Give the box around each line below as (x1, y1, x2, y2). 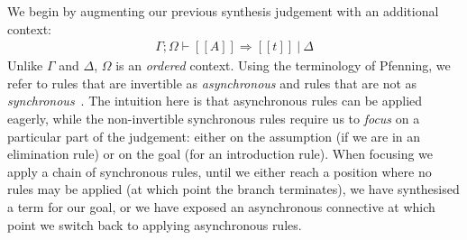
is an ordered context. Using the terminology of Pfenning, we (115, 56, 451, 75)
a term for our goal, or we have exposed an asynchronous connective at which (7, 197, 435, 216)
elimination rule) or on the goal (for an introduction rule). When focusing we (7, 144, 434, 163)
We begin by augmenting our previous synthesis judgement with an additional (7, 2, 439, 20)
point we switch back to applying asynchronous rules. (7, 215, 302, 234)
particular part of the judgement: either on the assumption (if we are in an (7, 126, 421, 145)
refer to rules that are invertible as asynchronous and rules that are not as (7, 73, 417, 92)
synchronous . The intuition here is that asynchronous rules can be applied (7, 91, 423, 110)
